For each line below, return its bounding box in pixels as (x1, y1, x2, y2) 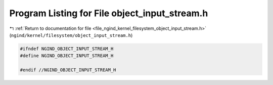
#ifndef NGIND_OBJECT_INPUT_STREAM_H (20, 46, 114, 52)
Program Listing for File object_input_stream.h (9, 8, 208, 19)
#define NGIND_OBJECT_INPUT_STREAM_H (20, 53, 114, 59)
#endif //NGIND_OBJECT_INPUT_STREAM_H (20, 67, 116, 73)
